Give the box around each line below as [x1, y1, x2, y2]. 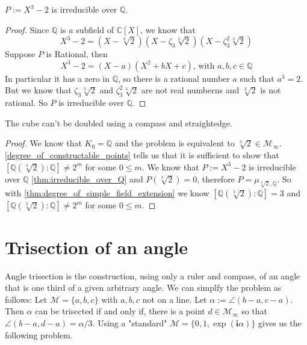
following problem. [5, 328, 73, 341]
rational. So [5, 96, 48, 109]
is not [260, 84, 281, 96]
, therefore [197, 172, 235, 185]
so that [241, 305, 268, 317]
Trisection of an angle [5, 234, 188, 259]
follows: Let [5, 293, 48, 305]
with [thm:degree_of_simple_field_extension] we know [5, 187, 209, 199]
